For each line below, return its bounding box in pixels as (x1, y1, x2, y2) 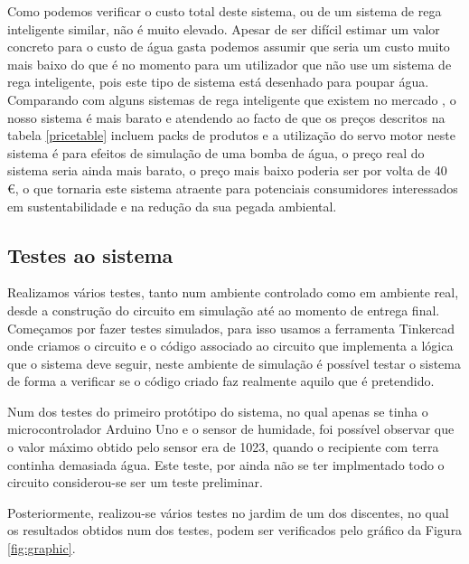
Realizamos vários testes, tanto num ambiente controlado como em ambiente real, (7, 283, 459, 302)
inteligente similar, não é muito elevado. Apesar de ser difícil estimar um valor (7, 19, 440, 38)
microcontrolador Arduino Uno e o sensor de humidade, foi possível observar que (7, 419, 455, 438)
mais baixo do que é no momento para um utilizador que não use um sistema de (7, 54, 452, 73)
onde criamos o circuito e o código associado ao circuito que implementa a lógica (7, 336, 454, 355)
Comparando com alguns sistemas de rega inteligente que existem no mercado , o (7, 89, 456, 108)
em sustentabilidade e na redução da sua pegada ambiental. (7, 196, 337, 215)
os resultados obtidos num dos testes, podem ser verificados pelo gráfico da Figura (7, 521, 463, 540)
